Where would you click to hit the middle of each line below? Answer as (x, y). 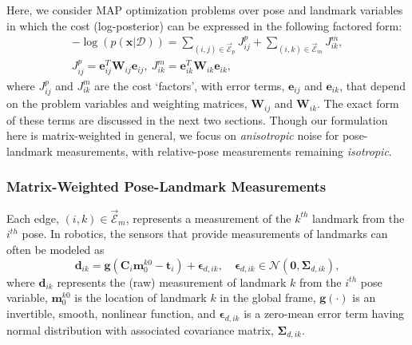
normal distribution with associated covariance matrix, (140, 329)
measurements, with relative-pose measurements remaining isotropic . (224, 151)
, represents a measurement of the (208, 218)
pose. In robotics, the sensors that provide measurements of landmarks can (205, 234)
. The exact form (358, 103)
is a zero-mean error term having (324, 313)
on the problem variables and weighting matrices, (127, 103)
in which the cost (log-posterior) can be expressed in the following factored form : (204, 25)
